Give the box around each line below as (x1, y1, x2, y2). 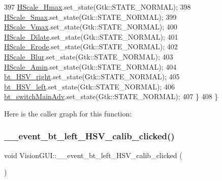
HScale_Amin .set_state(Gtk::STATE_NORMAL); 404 (4, 61, 177, 72)
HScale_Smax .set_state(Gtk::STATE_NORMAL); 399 (4, 11, 177, 22)
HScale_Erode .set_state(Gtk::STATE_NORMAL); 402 (4, 41, 178, 52)
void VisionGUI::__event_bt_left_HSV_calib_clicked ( (4, 149, 182, 160)
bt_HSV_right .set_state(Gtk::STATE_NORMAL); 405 (4, 71, 180, 82)
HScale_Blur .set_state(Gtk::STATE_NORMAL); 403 (4, 51, 173, 62)
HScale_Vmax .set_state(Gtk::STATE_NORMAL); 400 (4, 21, 177, 32)
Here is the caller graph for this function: (4, 108, 132, 118)
